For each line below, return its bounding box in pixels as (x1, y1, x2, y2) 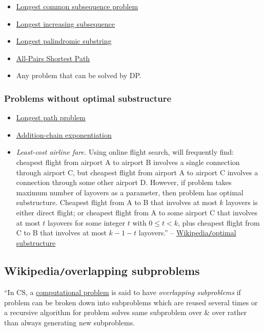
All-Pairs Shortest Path (16, 52, 90, 63)
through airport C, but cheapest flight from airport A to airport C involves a (16, 167, 258, 177)
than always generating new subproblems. (4, 317, 135, 327)
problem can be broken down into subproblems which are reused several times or (4, 297, 258, 307)
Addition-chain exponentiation (16, 129, 112, 140)
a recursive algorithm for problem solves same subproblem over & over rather (4, 307, 247, 318)
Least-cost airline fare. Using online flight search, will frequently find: (16, 146, 234, 157)
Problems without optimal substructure (4, 91, 172, 104)
